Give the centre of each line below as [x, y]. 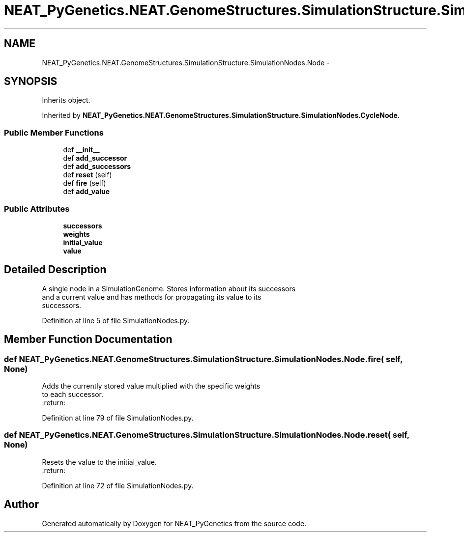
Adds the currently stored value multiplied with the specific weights [151, 386]
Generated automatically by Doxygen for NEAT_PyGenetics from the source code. [174, 523]
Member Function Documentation [88, 339]
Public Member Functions [54, 132]
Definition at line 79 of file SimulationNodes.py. [118, 418]
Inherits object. [66, 100]
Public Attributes [37, 209]
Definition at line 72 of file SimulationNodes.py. [118, 485]
